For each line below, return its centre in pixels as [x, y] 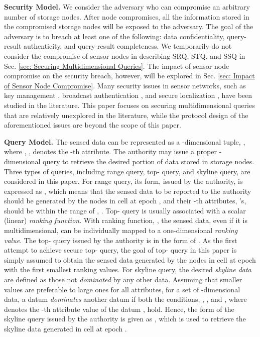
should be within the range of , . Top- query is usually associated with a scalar [125, 210]
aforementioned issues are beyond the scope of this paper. [93, 125]
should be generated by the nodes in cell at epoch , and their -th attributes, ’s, [125, 201]
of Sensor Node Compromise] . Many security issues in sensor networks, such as [125, 85]
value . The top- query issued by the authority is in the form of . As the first [121, 240]
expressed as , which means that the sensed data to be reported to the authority [128, 191]
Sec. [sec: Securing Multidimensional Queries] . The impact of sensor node [117, 66]
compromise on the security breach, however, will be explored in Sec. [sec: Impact [129, 76]
